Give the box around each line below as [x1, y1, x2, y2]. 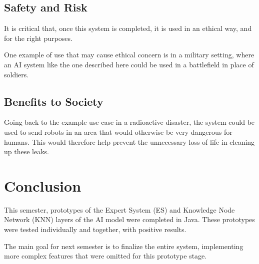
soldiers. [4, 69, 29, 79]
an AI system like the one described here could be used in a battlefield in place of [4, 59, 254, 69]
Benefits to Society [4, 93, 103, 109]
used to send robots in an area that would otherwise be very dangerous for [4, 126, 232, 137]
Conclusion [4, 175, 81, 196]
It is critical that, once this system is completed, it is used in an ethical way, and [4, 23, 252, 33]
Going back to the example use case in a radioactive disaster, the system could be [4, 117, 255, 127]
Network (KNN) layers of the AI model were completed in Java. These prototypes [4, 214, 255, 225]
